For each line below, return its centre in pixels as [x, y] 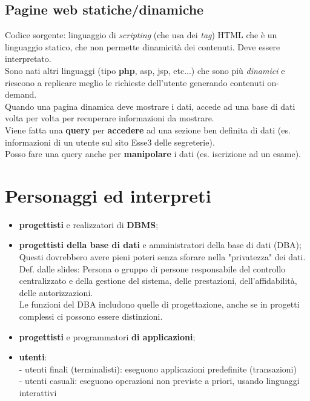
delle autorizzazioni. [56, 292]
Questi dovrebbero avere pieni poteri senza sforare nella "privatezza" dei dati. [162, 257]
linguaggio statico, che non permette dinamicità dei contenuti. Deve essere [143, 46]
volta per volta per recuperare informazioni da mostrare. [110, 118]
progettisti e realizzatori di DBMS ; [89, 224]
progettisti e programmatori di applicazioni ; [107, 336]
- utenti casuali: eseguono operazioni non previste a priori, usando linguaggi [159, 381]
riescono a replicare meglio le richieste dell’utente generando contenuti [135, 82]
